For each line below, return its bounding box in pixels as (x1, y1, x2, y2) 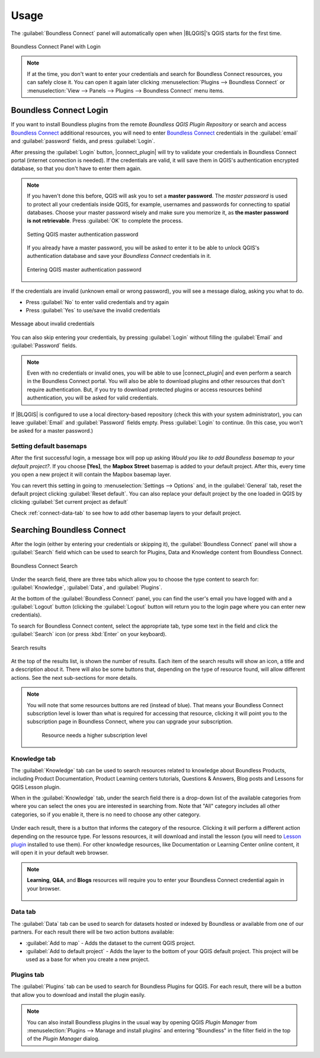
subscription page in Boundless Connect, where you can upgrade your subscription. (27, 718, 233, 725)
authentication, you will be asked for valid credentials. (27, 394, 158, 401)
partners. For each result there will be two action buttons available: (11, 928, 174, 936)
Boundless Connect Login (11, 106, 108, 116)
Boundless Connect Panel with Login (11, 43, 101, 50)
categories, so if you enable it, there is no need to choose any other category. (11, 811, 201, 818)
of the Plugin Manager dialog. (27, 1035, 100, 1043)
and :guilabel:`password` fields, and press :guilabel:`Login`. (11, 138, 155, 145)
